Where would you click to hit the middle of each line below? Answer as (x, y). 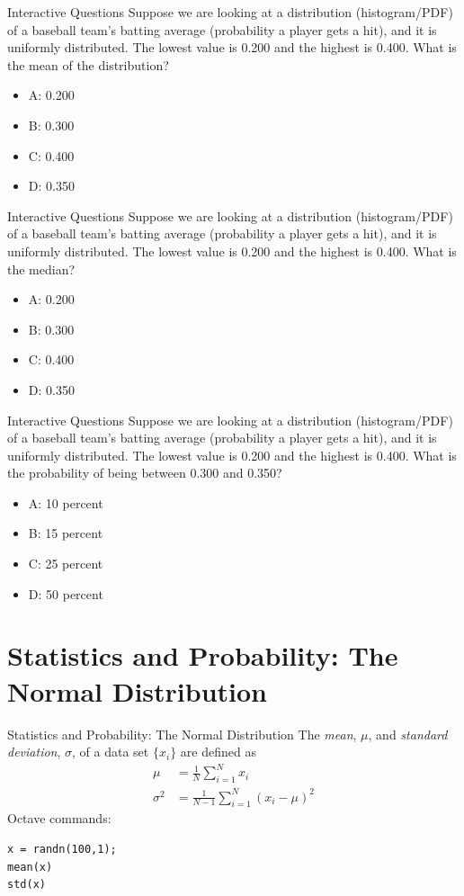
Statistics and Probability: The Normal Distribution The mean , (182, 734)
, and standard (408, 734)
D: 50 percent (66, 593)
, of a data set (111, 752)
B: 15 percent (66, 533)
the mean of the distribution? (88, 64)
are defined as (218, 752)
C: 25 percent (66, 564)
